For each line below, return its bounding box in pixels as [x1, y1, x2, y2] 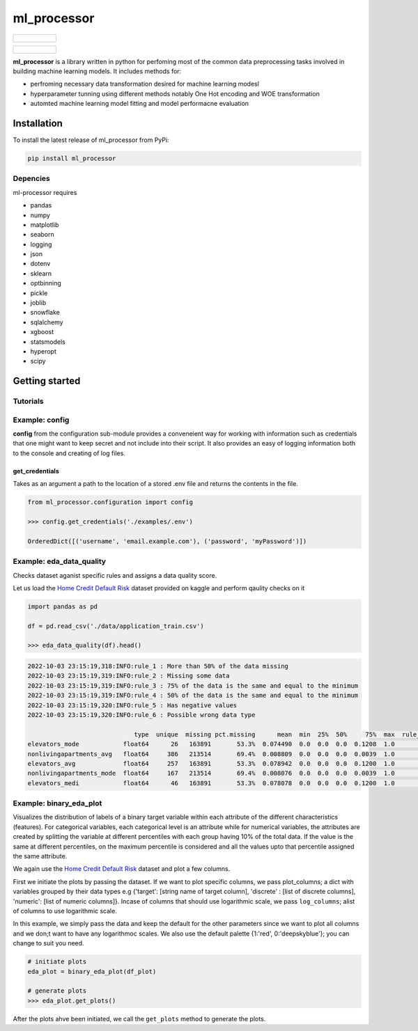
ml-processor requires [13, 188, 77, 196]
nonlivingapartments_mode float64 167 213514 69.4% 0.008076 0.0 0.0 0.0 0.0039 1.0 [27, 769, 395, 778]
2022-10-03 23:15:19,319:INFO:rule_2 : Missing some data [27, 672, 230, 680]
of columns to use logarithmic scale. [13, 907, 118, 915]
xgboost [30, 328, 54, 336]
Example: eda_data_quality [13, 557, 107, 567]
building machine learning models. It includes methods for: [13, 67, 182, 75]
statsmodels [30, 338, 65, 346]
